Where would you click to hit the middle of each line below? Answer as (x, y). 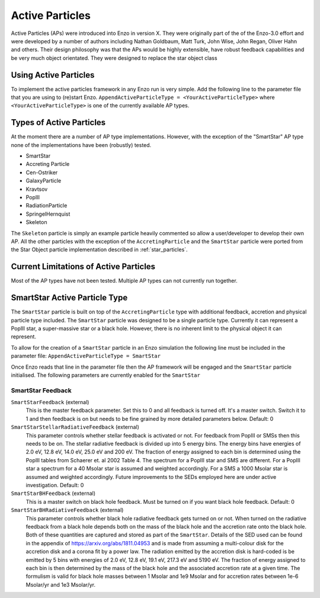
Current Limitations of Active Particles (83, 267)
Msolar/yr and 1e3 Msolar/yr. (61, 584)
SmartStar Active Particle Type (69, 298)
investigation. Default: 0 (55, 485)
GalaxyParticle (44, 181)
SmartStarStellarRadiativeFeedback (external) (75, 427)
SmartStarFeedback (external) (50, 402)
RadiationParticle (47, 206)
